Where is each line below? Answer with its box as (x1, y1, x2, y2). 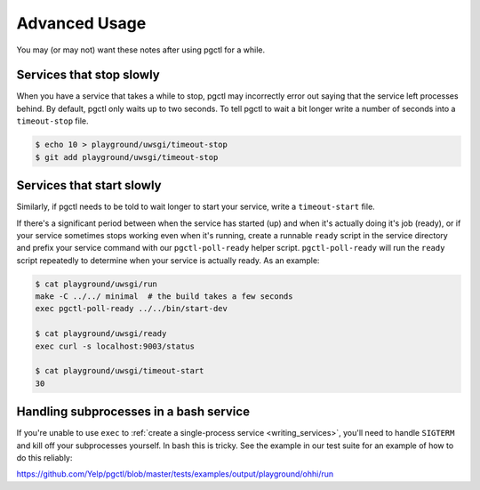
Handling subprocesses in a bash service (16, 405, 251, 420)
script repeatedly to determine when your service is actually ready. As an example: (16, 254, 320, 266)
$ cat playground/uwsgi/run (35, 278, 157, 289)
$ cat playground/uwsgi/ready (35, 329, 167, 339)
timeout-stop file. (16, 116, 89, 126)
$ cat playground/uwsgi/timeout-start (35, 365, 204, 376)
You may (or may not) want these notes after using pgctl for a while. (16, 44, 266, 55)
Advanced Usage (16, 13, 147, 33)
